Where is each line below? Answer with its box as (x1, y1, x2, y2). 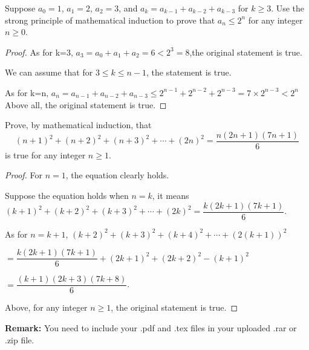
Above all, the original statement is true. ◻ (5, 98, 167, 111)
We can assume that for (5, 66, 93, 79)
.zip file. (5, 333, 34, 346)
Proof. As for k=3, (5, 45, 73, 58)
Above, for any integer (5, 301, 88, 314)
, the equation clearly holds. (65, 169, 169, 181)
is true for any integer (5, 148, 86, 161)
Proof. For (5, 169, 43, 181)
